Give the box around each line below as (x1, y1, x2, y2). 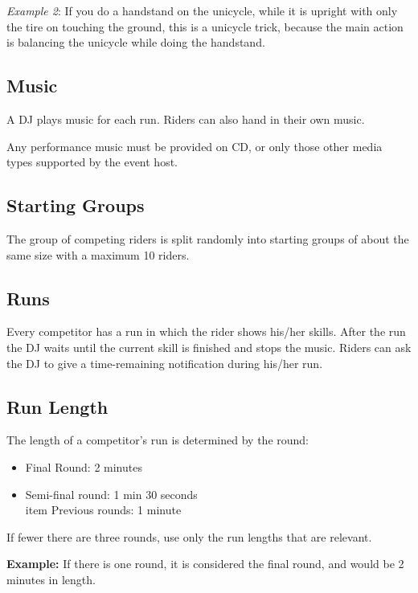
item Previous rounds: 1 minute (25, 501, 182, 518)
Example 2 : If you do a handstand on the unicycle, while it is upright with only (6, 2, 398, 18)
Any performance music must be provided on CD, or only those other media (6, 137, 383, 154)
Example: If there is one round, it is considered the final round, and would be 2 (6, 555, 404, 572)
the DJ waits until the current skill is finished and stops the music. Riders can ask (6, 338, 412, 355)
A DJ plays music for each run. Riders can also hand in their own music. (6, 110, 365, 127)
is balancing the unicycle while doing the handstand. (6, 34, 265, 51)
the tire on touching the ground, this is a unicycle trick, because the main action (6, 18, 404, 35)
